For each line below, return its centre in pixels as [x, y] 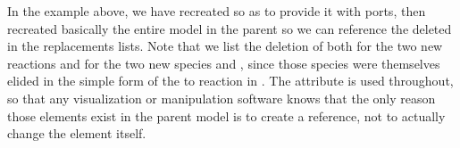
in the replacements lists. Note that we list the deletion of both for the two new [225, 46]
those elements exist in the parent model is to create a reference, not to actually [226, 115]
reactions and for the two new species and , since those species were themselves [224, 63]
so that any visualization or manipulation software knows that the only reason [222, 98]
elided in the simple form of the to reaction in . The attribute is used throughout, [230, 81]
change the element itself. [77, 133]
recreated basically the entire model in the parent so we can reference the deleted [230, 28]
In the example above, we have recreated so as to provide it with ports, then [217, 11]
